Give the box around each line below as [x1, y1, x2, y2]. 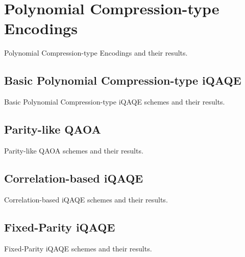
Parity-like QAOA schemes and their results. [4, 145, 143, 156]
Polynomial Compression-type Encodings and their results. [4, 47, 188, 58]
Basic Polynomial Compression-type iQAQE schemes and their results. [4, 96, 225, 107]
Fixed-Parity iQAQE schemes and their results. [4, 243, 152, 253]
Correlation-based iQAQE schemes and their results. [4, 194, 168, 204]
